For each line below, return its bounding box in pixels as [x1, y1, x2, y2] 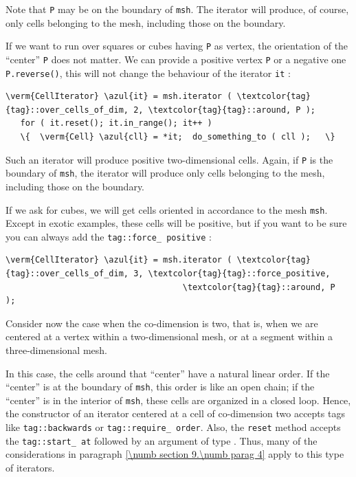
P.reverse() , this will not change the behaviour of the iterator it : [5, 65, 291, 80]
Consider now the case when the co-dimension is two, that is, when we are [5, 315, 318, 330]
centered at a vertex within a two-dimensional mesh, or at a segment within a [5, 329, 333, 344]
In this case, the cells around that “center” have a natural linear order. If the [5, 366, 330, 380]
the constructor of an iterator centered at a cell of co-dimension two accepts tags [5, 406, 345, 421]
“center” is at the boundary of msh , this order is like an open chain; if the [5, 379, 315, 394]
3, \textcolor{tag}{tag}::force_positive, [133, 269, 331, 278]
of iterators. [5, 460, 55, 474]
